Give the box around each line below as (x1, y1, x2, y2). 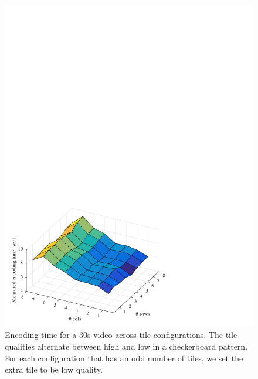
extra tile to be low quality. (5, 363, 103, 375)
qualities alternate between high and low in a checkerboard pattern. (5, 340, 248, 353)
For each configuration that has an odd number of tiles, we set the (5, 351, 243, 364)
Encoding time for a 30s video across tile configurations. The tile (5, 329, 237, 341)
